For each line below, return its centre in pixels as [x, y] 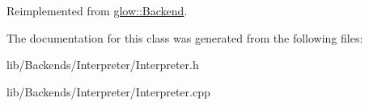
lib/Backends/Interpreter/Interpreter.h [103, 65]
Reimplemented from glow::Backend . [97, 10]
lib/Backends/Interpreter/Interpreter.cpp [108, 91]
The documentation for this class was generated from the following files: [185, 37]
